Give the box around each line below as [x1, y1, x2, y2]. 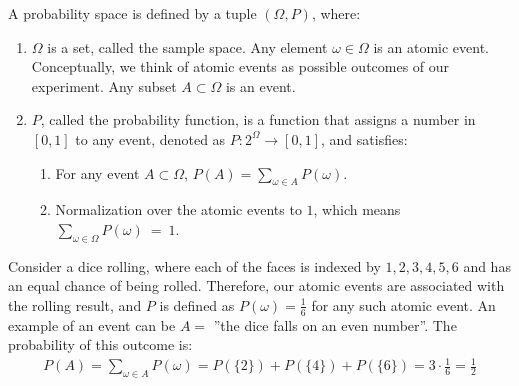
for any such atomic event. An [311, 294, 496, 315]
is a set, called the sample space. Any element [47, 36, 328, 57]
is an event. [225, 75, 296, 96]
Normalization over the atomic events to [55, 199, 302, 220]
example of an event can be [8, 314, 176, 335]
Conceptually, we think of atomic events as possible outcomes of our [31, 56, 450, 77]
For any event [55, 162, 140, 183]
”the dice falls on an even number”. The [213, 314, 457, 335]
